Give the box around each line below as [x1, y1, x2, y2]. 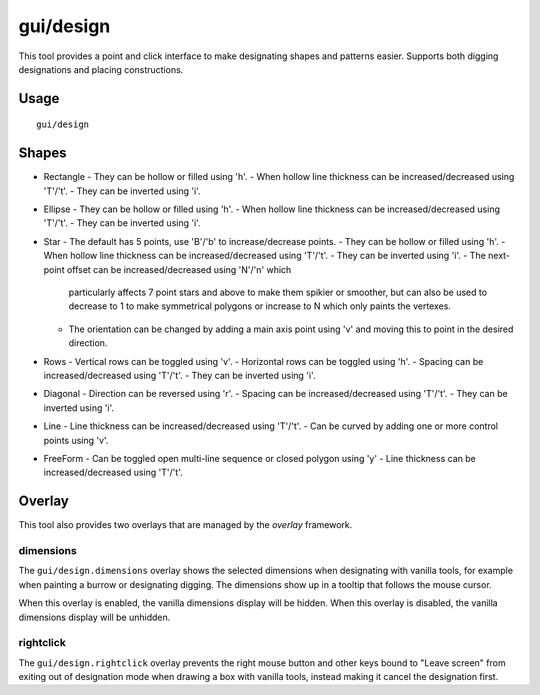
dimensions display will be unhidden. [18, 611, 171, 623]
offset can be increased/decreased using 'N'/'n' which [66, 263, 292, 275]
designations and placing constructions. [18, 63, 184, 75]
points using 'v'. [43, 434, 109, 446]
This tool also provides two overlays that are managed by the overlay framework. [18, 519, 353, 531]
